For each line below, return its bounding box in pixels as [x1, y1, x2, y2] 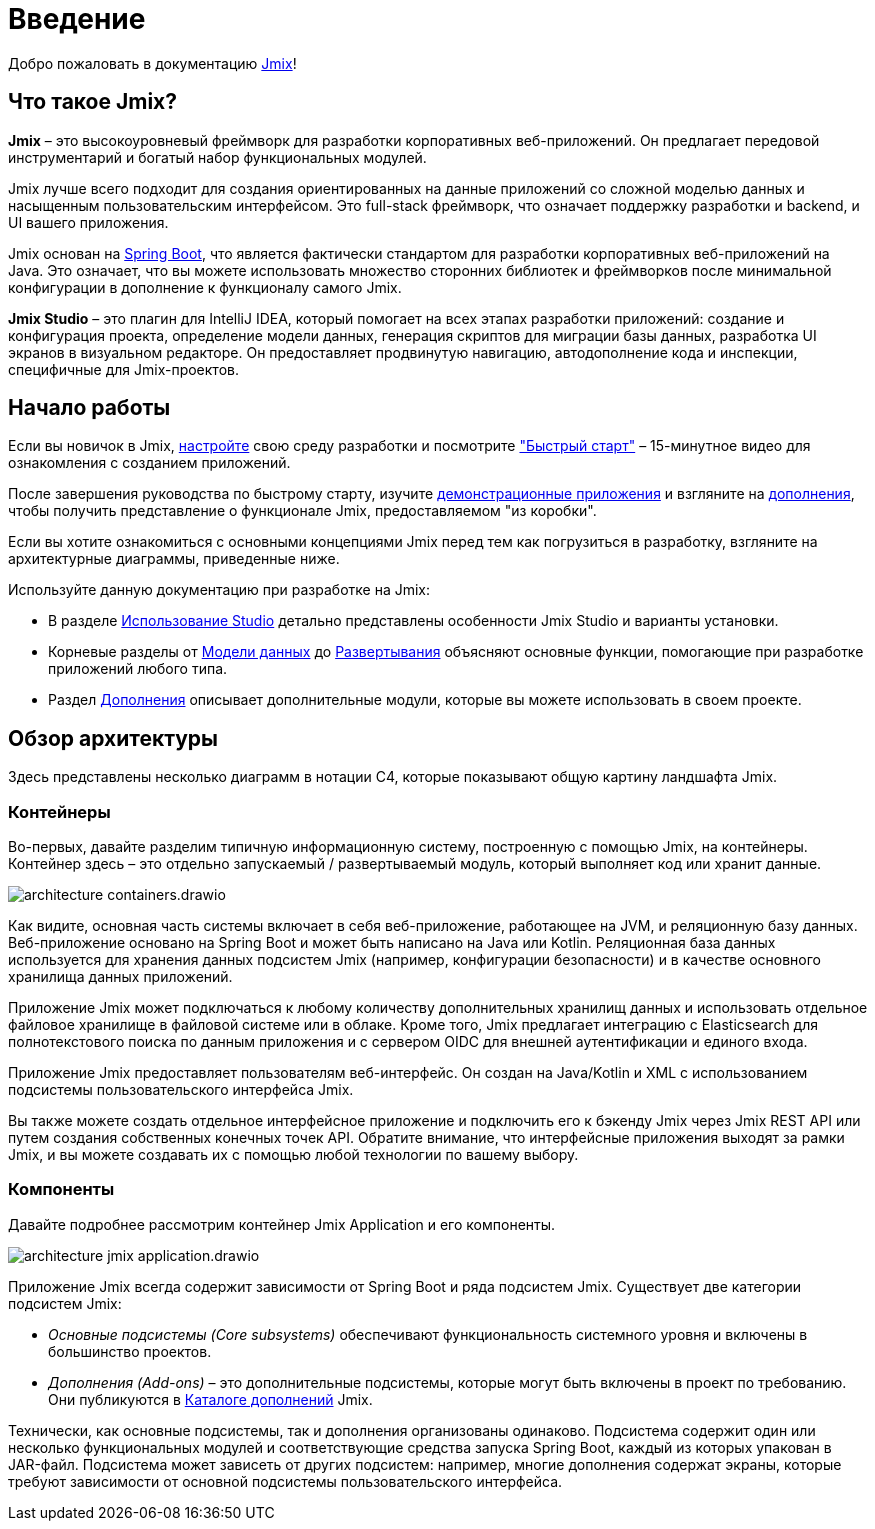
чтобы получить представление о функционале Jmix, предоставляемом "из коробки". [8, 502, 597, 520]
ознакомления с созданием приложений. [8, 454, 291, 472]
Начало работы [8, 395, 171, 421]
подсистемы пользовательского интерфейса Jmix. [8, 1081, 354, 1099]
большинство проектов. [48, 1342, 212, 1360]
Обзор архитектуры [8, 725, 219, 751]
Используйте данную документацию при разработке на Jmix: [8, 581, 431, 599]
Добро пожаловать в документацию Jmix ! [8, 54, 297, 72]
